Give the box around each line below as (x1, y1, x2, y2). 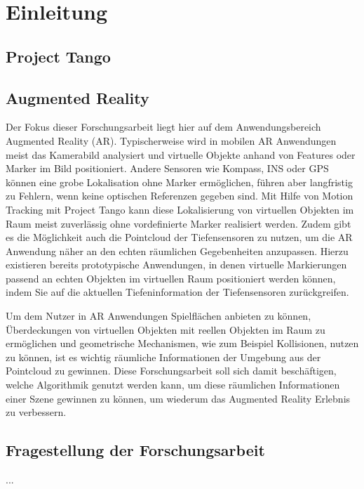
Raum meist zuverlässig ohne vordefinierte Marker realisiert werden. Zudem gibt (6, 216, 351, 230)
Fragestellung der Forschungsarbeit (6, 439, 265, 461)
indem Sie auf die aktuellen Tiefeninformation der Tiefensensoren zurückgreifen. (6, 285, 349, 299)
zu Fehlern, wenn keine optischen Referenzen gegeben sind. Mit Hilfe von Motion (6, 188, 353, 203)
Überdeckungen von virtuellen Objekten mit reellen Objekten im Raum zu (6, 322, 325, 337)
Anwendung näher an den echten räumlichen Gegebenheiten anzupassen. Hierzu (6, 243, 349, 258)
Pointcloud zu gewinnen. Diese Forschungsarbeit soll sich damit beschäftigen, (6, 363, 337, 378)
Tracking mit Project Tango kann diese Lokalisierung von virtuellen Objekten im (6, 202, 354, 216)
